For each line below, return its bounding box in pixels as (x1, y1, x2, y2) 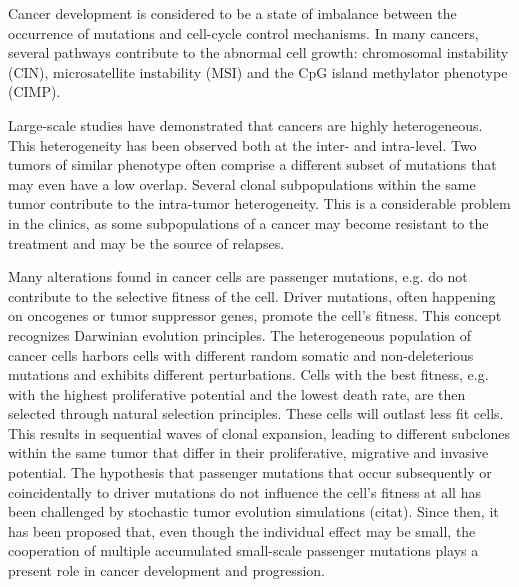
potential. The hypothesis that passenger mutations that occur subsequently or (8, 462, 492, 483)
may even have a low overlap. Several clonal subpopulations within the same (8, 173, 476, 194)
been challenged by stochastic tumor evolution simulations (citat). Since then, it (8, 501, 499, 522)
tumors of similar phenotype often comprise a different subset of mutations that (8, 154, 497, 175)
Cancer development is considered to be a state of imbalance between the (8, 3, 457, 23)
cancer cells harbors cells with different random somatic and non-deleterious (8, 344, 474, 365)
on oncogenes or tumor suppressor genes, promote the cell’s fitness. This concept (8, 305, 502, 326)
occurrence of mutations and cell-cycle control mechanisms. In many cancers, (8, 22, 479, 43)
